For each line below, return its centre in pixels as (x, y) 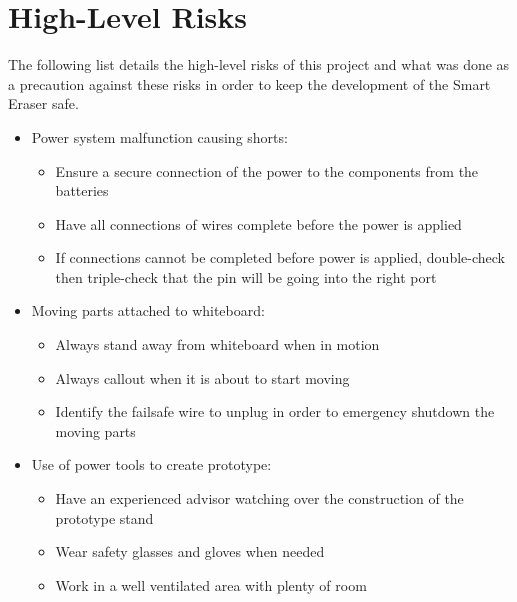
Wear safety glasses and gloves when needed (190, 551)
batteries (82, 190)
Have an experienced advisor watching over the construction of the (259, 498)
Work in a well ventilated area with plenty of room (211, 584)
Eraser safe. (43, 103)
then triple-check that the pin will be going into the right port (246, 276)
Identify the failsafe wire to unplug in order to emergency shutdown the (275, 411)
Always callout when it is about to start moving (202, 377)
